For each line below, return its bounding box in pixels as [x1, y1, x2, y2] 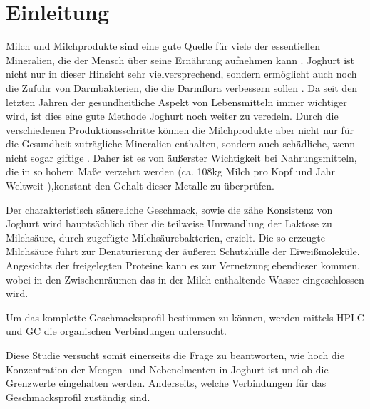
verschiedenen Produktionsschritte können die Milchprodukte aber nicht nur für [6, 122, 354, 137]
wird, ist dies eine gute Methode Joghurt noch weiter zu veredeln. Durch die [6, 108, 339, 123]
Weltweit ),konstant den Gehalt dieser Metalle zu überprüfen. [6, 178, 274, 193]
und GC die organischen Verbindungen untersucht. [6, 323, 227, 338]
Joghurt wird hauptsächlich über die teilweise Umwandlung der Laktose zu [6, 216, 332, 231]
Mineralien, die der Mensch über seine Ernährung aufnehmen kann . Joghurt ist [6, 52, 354, 67]
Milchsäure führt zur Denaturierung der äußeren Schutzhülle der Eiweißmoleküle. [6, 244, 360, 259]
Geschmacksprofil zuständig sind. [6, 389, 150, 404]
